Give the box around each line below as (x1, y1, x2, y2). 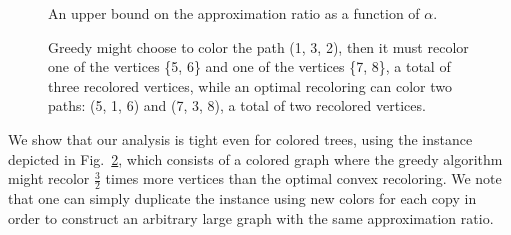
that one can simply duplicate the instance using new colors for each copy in (8, 187, 477, 208)
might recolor (8, 168, 90, 189)
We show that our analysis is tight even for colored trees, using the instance (8, 128, 473, 149)
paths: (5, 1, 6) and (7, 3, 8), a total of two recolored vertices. (48, 95, 426, 116)
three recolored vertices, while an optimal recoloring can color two (48, 75, 452, 96)
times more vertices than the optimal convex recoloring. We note (105, 168, 502, 189)
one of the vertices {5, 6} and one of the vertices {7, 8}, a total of (48, 56, 451, 77)
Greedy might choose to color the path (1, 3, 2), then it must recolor (48, 36, 469, 57)
